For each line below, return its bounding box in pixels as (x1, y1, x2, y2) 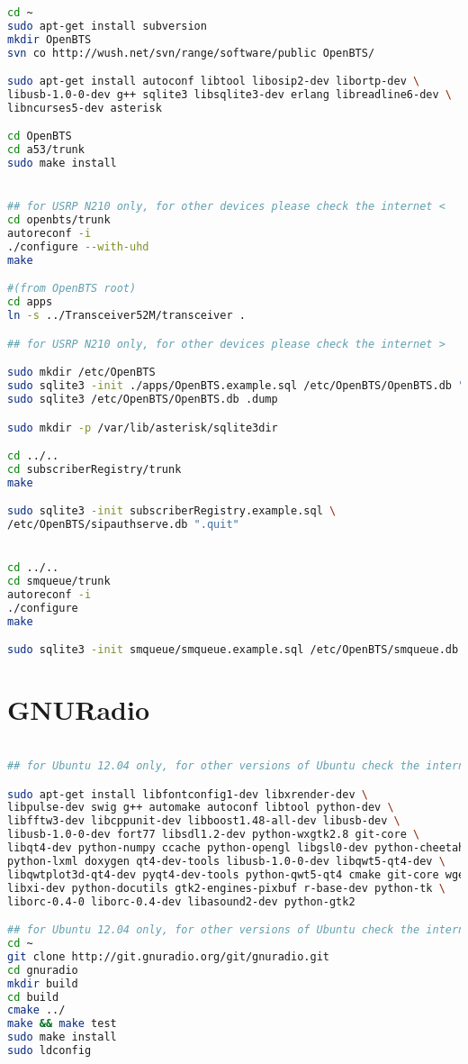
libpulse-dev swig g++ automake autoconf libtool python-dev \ (7, 801, 394, 814)
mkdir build (7, 977, 78, 990)
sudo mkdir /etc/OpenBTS (7, 366, 156, 379)
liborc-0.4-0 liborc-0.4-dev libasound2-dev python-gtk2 (7, 895, 355, 908)
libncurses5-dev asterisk (7, 101, 162, 114)
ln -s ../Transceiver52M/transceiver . (7, 309, 246, 323)
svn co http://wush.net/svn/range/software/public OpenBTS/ (7, 46, 375, 59)
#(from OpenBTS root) (7, 282, 137, 296)
